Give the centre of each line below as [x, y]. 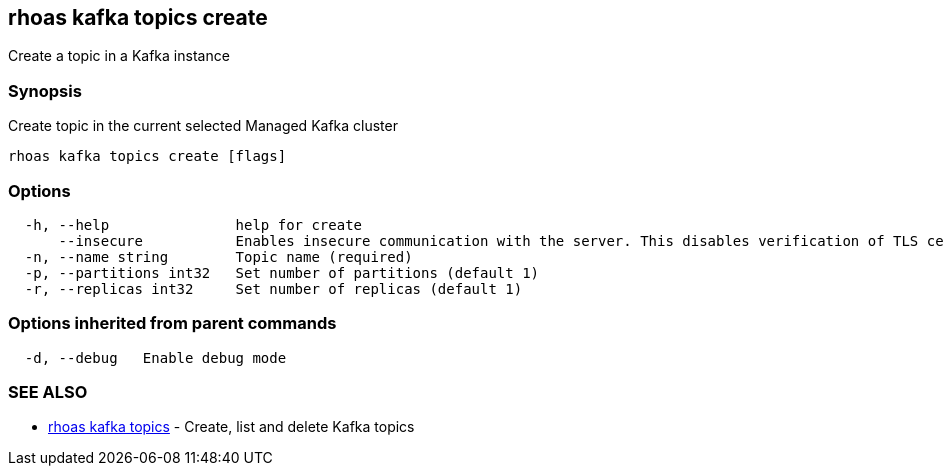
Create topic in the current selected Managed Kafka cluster [203, 126]
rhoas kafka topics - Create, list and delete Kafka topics [231, 427]
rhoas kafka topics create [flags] [147, 156]
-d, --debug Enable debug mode [155, 357]
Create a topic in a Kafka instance [119, 56]
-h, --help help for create [193, 224]
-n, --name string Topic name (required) [218, 256]
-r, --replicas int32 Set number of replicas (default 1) [273, 288]
